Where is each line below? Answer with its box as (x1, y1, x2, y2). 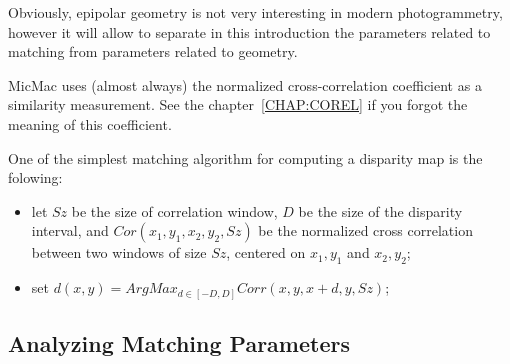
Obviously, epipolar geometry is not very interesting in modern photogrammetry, (8, 2, 503, 22)
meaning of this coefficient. (8, 113, 172, 134)
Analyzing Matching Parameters (8, 328, 350, 359)
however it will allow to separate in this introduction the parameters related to (8, 21, 491, 42)
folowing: (8, 167, 63, 188)
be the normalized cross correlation (258, 220, 473, 241)
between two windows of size (31, 242, 207, 263)
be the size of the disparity (298, 200, 463, 221)
